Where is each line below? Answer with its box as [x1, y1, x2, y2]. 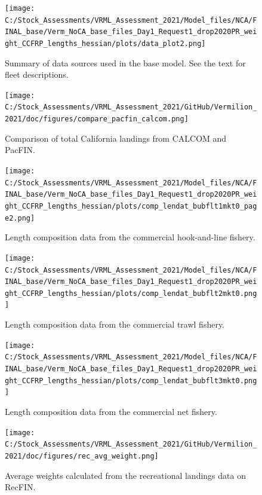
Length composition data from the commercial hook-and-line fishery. [5, 231, 255, 243]
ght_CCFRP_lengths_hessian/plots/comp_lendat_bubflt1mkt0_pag [5, 201, 257, 210]
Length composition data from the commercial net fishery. [5, 405, 217, 417]
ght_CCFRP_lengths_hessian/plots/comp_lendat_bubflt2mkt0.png [5, 289, 257, 298]
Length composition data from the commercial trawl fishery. [5, 318, 225, 331]
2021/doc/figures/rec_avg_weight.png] [5, 451, 159, 460]
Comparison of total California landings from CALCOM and [5, 132, 227, 144]
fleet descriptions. [5, 68, 69, 81]
